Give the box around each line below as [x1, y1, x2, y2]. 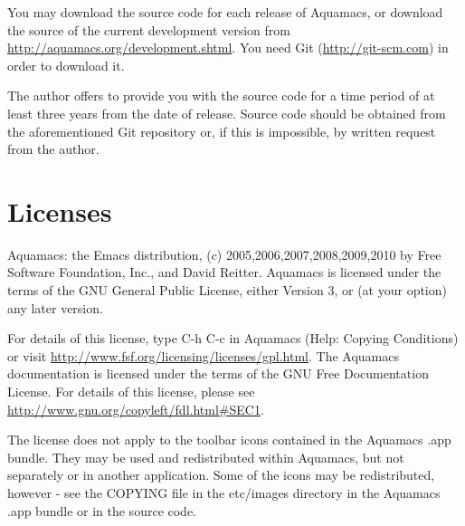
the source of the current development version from [7, 20, 290, 39]
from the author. [7, 139, 100, 158]
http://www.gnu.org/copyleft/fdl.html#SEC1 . [7, 399, 264, 418]
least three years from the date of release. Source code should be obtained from [7, 103, 446, 122]
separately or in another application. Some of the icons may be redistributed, [7, 465, 435, 484]
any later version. [7, 298, 103, 317]
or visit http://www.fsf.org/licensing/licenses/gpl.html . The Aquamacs [7, 346, 400, 365]
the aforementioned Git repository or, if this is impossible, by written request [7, 121, 436, 140]
